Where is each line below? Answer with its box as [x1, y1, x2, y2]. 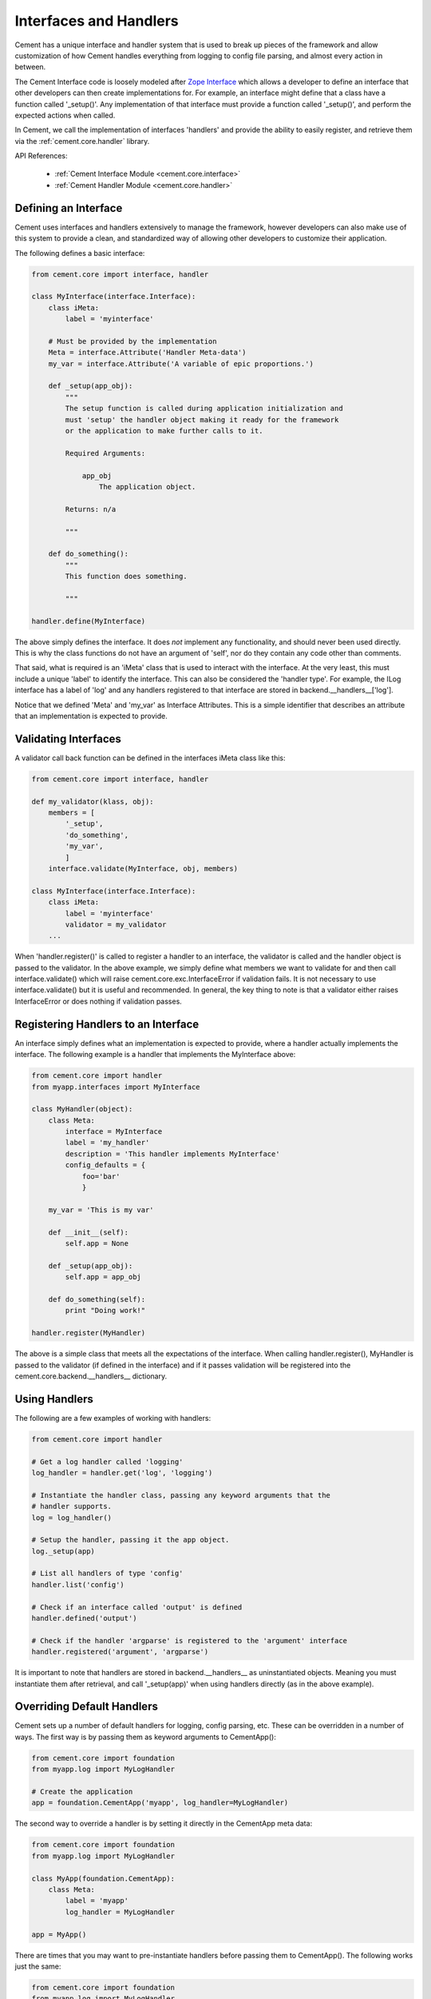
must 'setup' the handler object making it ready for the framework [65, 415, 339, 424]
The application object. [98, 482, 196, 491]
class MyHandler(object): [31, 1104, 133, 1114]
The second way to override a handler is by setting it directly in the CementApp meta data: [14, 1819, 313, 1829]
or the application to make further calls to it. [65, 426, 263, 435]
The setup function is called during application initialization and [65, 404, 343, 413]
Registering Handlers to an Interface [14, 1017, 200, 1031]
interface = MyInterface [65, 1127, 163, 1136]
